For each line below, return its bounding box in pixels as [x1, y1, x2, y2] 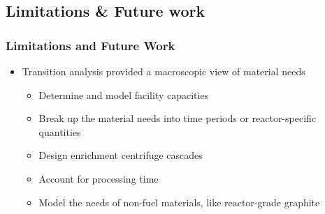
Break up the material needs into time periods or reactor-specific [38, 111, 317, 125]
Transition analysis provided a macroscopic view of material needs [22, 64, 305, 78]
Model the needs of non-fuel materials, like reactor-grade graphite [38, 194, 320, 209]
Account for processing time [38, 171, 159, 185]
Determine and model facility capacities [38, 87, 209, 102]
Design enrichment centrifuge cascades [38, 148, 203, 162]
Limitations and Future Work [6, 36, 175, 54]
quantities [38, 124, 81, 139]
